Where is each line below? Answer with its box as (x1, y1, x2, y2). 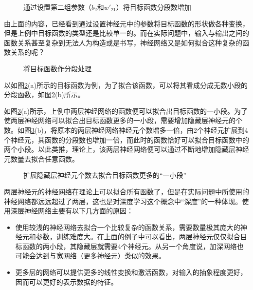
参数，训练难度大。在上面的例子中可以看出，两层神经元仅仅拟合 (36, 231, 240, 242)
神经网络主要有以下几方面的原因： (24, 206, 133, 216)
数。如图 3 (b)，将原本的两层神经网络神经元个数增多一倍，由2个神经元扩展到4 (4, 124, 248, 135)
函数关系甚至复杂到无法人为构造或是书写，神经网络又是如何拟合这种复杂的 (4, 37, 242, 47)
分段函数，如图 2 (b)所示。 (4, 89, 85, 100)
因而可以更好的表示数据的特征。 (15, 276, 118, 287)
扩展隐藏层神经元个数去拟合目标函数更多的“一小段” (23, 170, 187, 180)
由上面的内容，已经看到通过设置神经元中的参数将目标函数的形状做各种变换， (4, 18, 249, 28)
